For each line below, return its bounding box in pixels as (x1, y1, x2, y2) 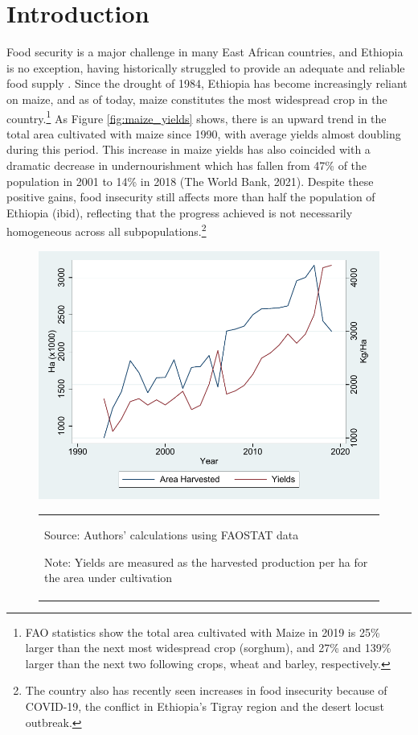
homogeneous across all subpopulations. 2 (6, 221, 207, 239)
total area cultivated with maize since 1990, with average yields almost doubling (6, 125, 401, 142)
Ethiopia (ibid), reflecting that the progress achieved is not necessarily (6, 204, 353, 221)
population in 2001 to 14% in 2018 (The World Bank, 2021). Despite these (6, 172, 374, 189)
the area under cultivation (44, 569, 173, 586)
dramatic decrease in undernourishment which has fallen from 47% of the (6, 156, 367, 173)
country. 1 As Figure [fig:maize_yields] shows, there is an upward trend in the (6, 107, 387, 126)
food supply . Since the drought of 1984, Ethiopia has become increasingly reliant (6, 75, 408, 92)
